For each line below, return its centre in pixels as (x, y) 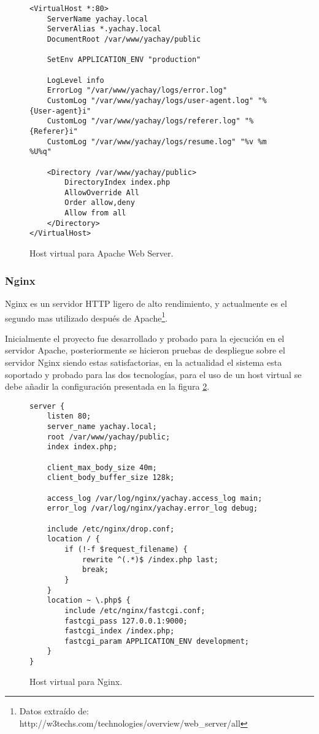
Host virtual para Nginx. (76, 681)
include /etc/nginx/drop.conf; (111, 529)
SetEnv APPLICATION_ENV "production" (124, 60)
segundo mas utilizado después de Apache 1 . (86, 317)
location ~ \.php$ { (89, 601)
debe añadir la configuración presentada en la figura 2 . (107, 386)
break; (95, 570)
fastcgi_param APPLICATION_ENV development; (157, 641)
